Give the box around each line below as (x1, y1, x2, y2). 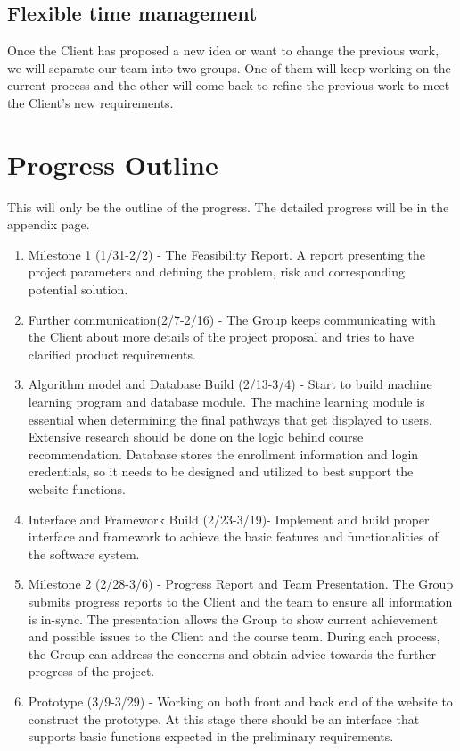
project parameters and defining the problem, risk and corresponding (28, 262, 405, 281)
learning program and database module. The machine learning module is (28, 392, 425, 411)
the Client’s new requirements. (7, 93, 174, 111)
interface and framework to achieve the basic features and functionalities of (28, 527, 439, 546)
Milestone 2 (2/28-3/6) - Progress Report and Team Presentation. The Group (28, 574, 454, 593)
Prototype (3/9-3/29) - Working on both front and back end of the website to (28, 691, 453, 710)
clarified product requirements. (28, 344, 196, 363)
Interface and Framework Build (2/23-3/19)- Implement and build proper (28, 509, 430, 528)
